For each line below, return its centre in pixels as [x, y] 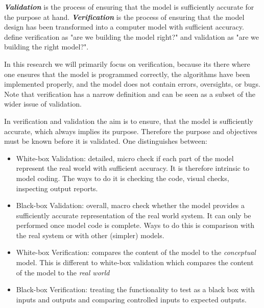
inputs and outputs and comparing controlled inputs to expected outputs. [131, 299]
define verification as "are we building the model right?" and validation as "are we [132, 36]
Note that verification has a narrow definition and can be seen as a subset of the [130, 94]
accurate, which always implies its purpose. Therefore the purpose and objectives [131, 131]
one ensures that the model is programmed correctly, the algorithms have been [127, 74]
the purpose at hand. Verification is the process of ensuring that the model [124, 17]
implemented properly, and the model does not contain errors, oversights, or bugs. [132, 84]
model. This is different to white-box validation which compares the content [135, 262]
